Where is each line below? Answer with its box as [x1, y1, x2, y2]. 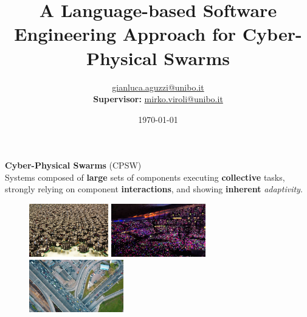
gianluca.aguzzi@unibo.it [112, 80, 204, 93]
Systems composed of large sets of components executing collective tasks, [5, 170, 285, 183]
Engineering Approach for [14, 21, 236, 46]
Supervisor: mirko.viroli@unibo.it [93, 92, 223, 105]
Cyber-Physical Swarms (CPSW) [5, 159, 142, 172]
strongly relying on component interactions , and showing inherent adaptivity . [5, 183, 303, 195]
